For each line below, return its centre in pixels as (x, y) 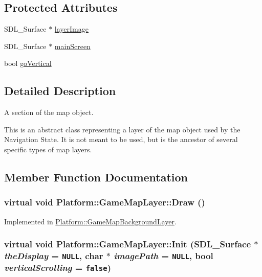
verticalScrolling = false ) (58, 268)
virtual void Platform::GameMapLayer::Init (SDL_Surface (128, 244)
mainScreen (72, 46)
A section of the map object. (49, 112)
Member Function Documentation (96, 177)
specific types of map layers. (48, 149)
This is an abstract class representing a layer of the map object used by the (122, 129)
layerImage (71, 29)
